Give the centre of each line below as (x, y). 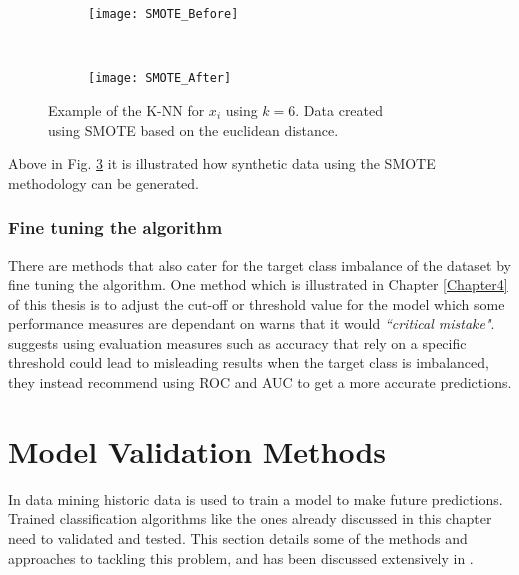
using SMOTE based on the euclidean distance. (193, 129)
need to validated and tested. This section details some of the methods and (238, 537)
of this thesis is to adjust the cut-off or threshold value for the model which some (256, 303)
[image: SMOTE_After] (160, 78)
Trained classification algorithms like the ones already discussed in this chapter (250, 518)
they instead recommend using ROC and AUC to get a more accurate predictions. (260, 382)
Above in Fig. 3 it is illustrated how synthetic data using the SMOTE (222, 163)
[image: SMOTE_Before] (163, 14)
